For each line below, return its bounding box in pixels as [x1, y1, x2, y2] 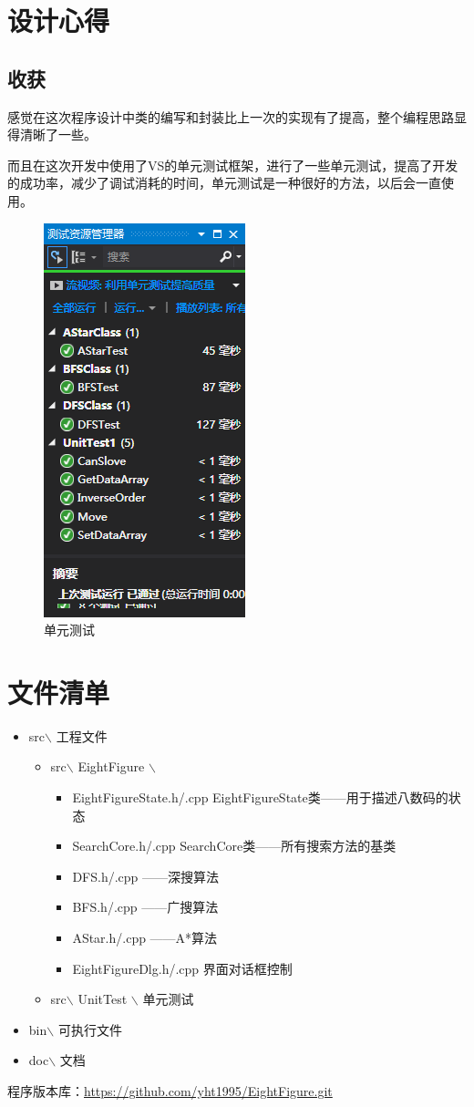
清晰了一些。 [19, 125, 97, 144]
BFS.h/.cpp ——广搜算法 [72, 897, 219, 916]
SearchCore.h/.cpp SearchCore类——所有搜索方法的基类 [72, 836, 397, 855]
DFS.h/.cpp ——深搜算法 [72, 866, 220, 885]
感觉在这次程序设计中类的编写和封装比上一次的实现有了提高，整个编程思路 [7, 107, 454, 126]
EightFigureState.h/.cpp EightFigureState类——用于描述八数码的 [72, 788, 448, 807]
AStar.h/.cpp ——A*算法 [72, 928, 218, 947]
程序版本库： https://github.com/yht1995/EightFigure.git [7, 1081, 333, 1100]
